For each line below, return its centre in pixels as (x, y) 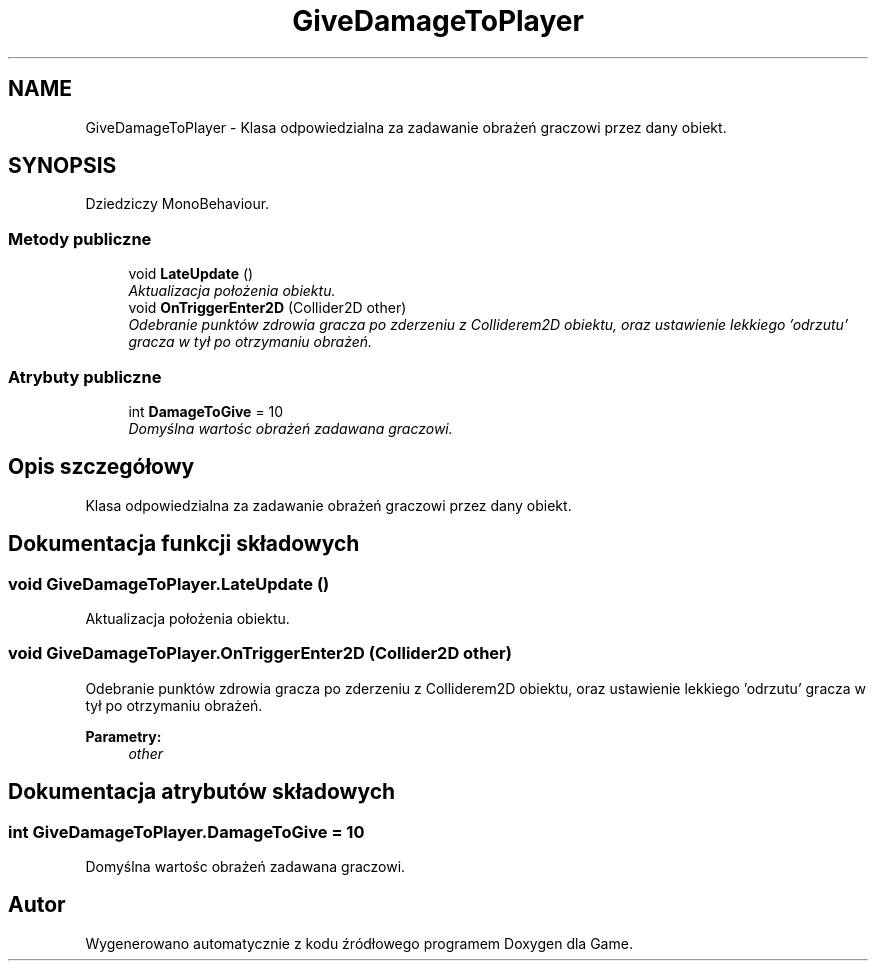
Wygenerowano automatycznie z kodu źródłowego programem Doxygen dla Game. (359, 943)
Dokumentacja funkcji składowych (184, 544)
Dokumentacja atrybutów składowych (202, 792)
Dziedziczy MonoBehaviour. (177, 204)
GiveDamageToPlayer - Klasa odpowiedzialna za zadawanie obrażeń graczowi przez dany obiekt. (406, 127)
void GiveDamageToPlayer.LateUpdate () (169, 583)
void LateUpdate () (191, 274)
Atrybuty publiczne (85, 376)
